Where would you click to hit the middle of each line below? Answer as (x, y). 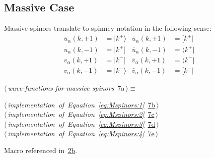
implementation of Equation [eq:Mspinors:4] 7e (81, 133)
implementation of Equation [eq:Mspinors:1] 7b (81, 104)
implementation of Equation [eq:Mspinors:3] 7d (81, 124)
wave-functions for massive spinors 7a (66, 87)
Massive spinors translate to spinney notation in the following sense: (108, 28)
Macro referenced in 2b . (41, 150)
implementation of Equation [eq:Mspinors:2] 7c (81, 114)
